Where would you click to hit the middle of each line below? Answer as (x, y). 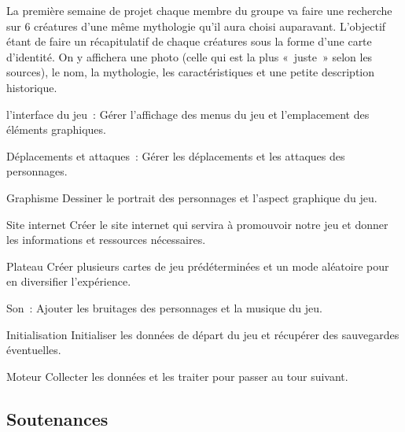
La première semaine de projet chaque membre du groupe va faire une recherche (199, 10)
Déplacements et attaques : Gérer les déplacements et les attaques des (176, 155)
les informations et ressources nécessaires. (106, 240)
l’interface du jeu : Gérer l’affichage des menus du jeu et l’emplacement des (188, 114)
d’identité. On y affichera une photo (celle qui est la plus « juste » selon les (190, 56)
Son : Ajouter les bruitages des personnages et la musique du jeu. (164, 307)
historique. (32, 87)
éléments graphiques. (56, 129)
